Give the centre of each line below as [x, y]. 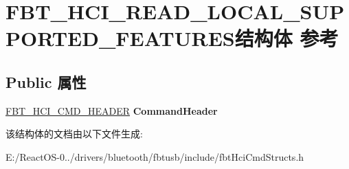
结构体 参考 [286, 38]
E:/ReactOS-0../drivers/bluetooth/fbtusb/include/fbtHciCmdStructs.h [155, 156]
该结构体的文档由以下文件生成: [74, 134]
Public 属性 [46, 81]
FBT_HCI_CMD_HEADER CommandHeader [112, 110]
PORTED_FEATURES [120, 38]
